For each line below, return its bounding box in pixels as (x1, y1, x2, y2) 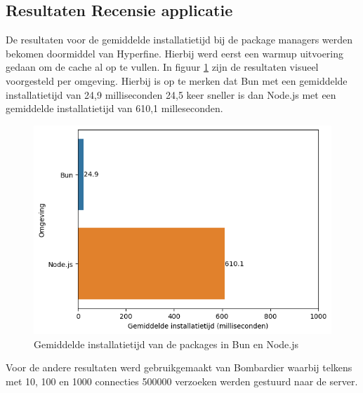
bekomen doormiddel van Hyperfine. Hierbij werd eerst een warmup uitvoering (6, 46, 344, 60)
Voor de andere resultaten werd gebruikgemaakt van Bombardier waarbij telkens (6, 360, 352, 375)
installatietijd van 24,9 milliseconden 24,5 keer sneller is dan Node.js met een (6, 87, 336, 102)
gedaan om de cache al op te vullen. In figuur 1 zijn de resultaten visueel (6, 60, 319, 74)
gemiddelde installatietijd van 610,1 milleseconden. (6, 101, 223, 116)
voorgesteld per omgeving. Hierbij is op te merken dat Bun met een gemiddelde (6, 73, 348, 88)
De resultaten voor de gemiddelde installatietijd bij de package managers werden (6, 32, 353, 47)
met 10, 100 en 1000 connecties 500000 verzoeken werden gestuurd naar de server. (6, 373, 358, 388)
